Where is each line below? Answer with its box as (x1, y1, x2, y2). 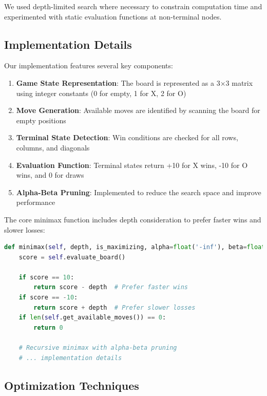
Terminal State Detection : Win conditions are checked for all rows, (16, 132, 238, 143)
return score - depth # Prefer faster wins (33, 284, 188, 291)
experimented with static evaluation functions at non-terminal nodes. (4, 11, 222, 22)
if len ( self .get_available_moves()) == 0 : (18, 314, 166, 322)
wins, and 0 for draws (16, 169, 84, 180)
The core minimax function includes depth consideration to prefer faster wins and (4, 214, 261, 224)
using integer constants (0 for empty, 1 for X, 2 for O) (16, 87, 186, 98)
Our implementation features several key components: (4, 60, 173, 71)
